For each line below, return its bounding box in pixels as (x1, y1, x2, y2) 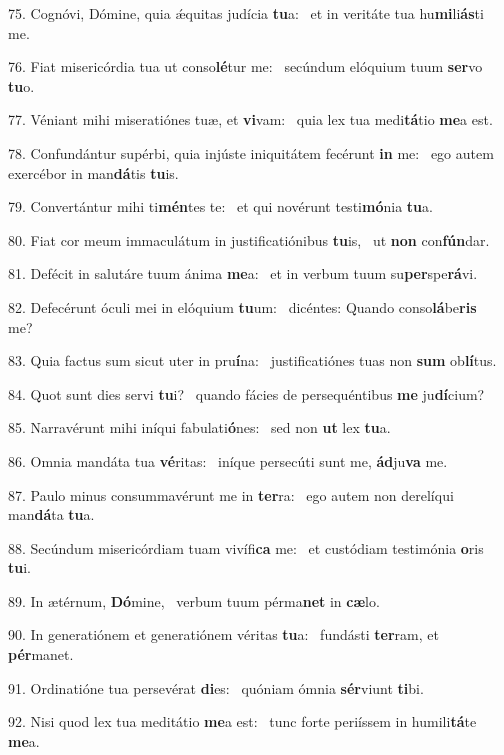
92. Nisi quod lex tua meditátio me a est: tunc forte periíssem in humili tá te (8, 711, 477, 732)
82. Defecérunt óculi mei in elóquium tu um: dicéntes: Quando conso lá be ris (8, 296, 477, 317)
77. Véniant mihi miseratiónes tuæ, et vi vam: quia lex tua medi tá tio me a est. (8, 109, 493, 130)
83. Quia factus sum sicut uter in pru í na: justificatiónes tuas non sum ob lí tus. (8, 350, 497, 371)
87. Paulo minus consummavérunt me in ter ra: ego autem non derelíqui (8, 484, 454, 505)
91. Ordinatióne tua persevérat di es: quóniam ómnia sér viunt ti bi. (8, 677, 424, 698)
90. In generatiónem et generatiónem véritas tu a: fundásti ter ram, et (8, 624, 439, 645)
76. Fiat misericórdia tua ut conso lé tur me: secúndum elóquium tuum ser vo (8, 56, 483, 77)
